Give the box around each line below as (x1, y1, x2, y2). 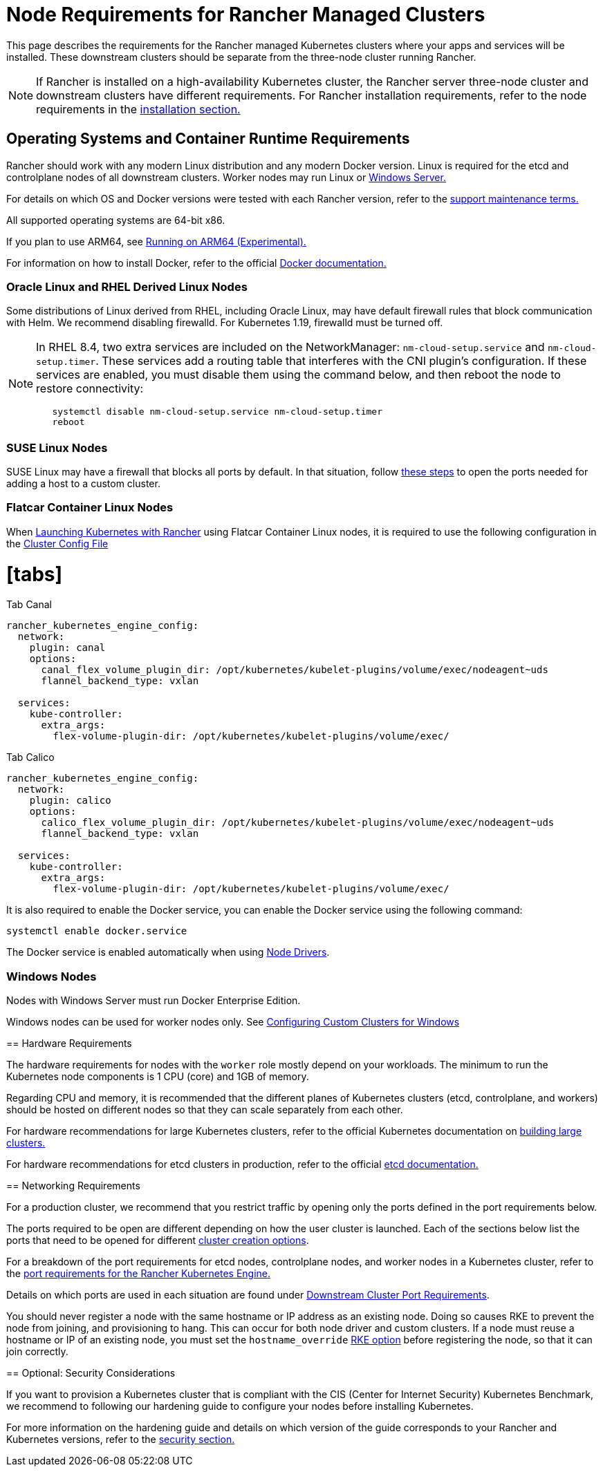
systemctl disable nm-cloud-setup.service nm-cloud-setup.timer (52, 406, 382, 417)
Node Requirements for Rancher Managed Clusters (6, 3, 485, 26)
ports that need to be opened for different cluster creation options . (6, 1234, 309, 1247)
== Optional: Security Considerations (6, 1367, 176, 1379)
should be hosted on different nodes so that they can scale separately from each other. (6, 1104, 403, 1116)
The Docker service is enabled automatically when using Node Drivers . (6, 946, 330, 959)
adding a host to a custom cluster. (6, 478, 160, 490)
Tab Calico (6, 751, 55, 764)
